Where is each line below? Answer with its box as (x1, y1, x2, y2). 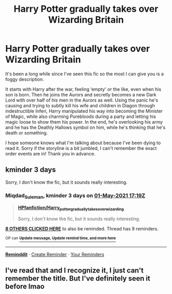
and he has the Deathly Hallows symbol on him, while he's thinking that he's (5, 124, 165, 130)
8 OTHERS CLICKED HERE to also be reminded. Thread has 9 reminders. (5, 226, 159, 232)
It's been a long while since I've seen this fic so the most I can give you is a (5, 70, 164, 77)
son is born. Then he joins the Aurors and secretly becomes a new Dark (5, 91, 157, 97)
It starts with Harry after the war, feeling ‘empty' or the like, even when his (5, 86, 161, 92)
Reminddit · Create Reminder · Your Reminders (5, 251, 104, 257)
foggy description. (5, 76, 45, 82)
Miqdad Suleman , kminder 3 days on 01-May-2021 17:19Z (5, 192, 145, 200)
